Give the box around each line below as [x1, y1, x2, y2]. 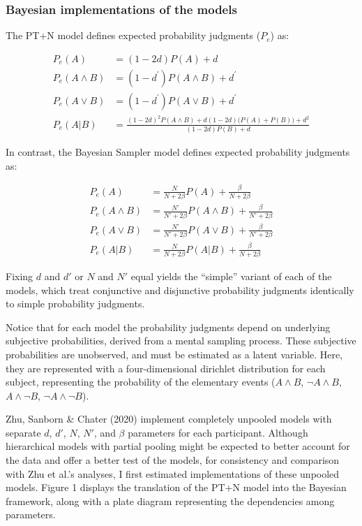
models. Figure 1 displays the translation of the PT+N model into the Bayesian [6, 480, 347, 495]
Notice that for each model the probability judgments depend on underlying [6, 319, 331, 334]
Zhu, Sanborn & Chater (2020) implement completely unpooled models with [6, 411, 332, 426]
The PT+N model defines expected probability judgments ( [6, 28, 261, 43]
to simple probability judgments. [6, 296, 145, 311]
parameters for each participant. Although [128, 425, 308, 439]
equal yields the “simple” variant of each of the [130, 268, 332, 283]
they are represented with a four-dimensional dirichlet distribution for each [6, 360, 326, 375]
